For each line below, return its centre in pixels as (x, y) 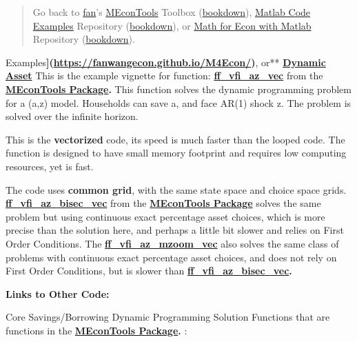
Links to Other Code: (58, 293)
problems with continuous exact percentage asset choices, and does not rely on (171, 257)
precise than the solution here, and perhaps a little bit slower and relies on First (175, 230)
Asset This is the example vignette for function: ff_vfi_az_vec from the (164, 76)
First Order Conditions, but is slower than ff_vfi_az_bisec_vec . (149, 271)
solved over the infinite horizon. (72, 116)
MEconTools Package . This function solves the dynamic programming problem (178, 89)
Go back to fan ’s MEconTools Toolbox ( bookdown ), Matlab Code (172, 12)
